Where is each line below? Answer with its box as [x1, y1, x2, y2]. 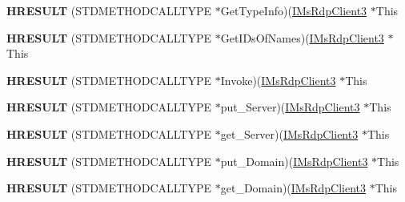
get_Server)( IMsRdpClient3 [220, 125, 359, 142]
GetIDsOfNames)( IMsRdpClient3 [220, 29, 384, 46]
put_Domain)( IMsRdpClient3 [220, 152, 368, 169]
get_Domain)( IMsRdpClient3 [220, 180, 367, 196]
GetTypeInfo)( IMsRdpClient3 [220, 2, 367, 18]
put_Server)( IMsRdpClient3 [220, 99, 360, 115]
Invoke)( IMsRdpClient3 [220, 71, 336, 88]
